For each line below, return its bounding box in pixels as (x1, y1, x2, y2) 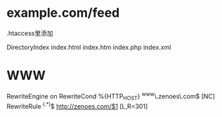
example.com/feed (6, 5, 120, 21)
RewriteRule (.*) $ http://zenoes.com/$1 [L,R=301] (6, 101, 148, 110)
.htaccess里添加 (6, 29, 53, 37)
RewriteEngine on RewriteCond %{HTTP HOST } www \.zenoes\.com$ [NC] (6, 90, 216, 102)
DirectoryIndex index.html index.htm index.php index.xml (6, 43, 171, 51)
